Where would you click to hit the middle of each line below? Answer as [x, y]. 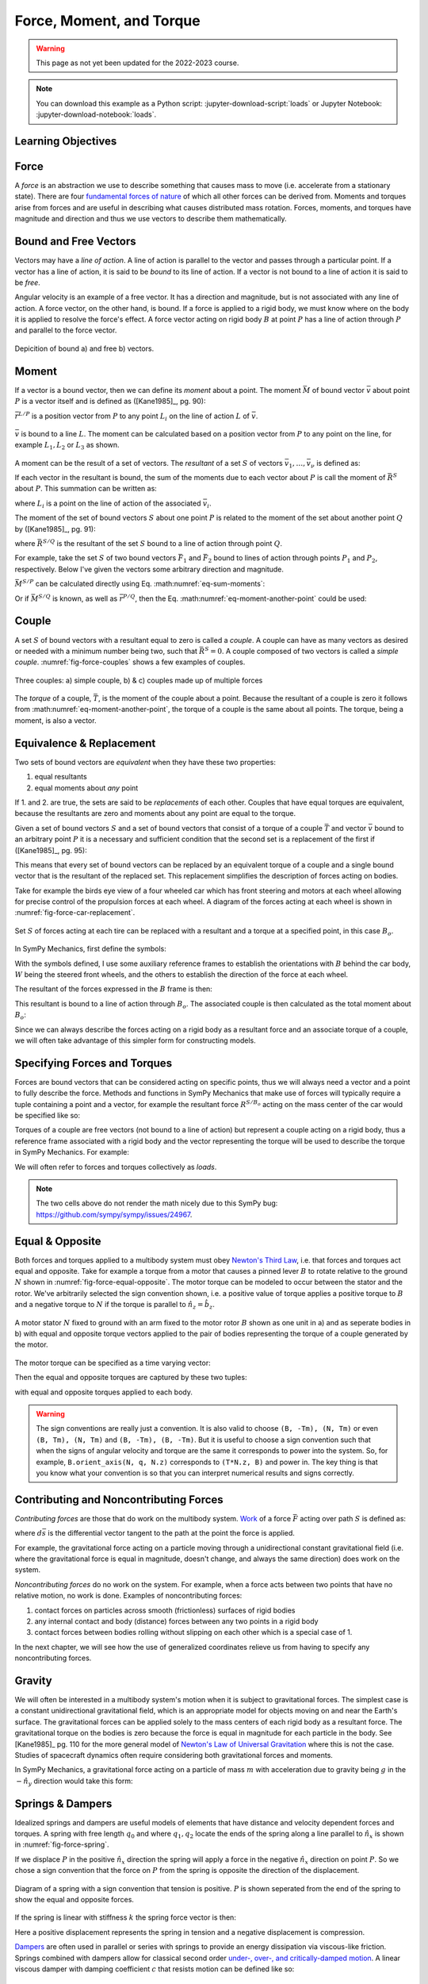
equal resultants [61, 777]
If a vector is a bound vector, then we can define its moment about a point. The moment [158, 390]
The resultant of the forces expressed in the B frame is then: [114, 989]
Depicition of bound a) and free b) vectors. [84, 348]
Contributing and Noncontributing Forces [119, 1500]
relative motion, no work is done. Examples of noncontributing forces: [128, 1596]
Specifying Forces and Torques [94, 1063]
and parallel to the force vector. [66, 330]
